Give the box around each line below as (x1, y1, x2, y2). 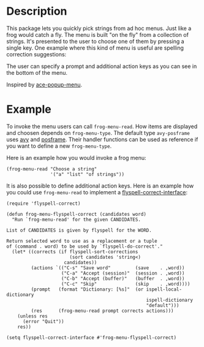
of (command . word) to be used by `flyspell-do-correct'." (6, 243, 164, 250)
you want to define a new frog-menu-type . (6, 142, 112, 150)
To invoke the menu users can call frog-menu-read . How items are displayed (6, 123, 198, 130)
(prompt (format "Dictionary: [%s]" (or (31, 286, 144, 292)
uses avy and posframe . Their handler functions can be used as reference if (6, 135, 198, 143)
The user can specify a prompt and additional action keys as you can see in (6, 63, 197, 70)
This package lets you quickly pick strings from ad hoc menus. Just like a (6, 25, 192, 32)
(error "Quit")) (22, 318, 64, 324)
